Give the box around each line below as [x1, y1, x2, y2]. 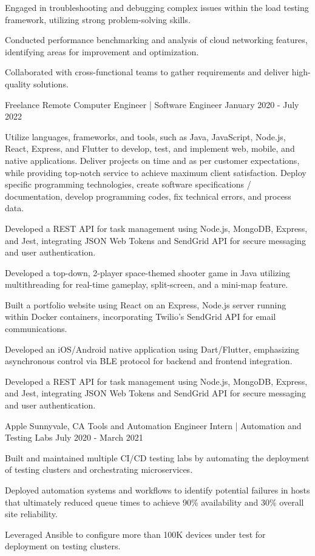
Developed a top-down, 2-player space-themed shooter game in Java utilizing [5, 266, 290, 279]
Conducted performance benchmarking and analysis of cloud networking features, [5, 33, 308, 46]
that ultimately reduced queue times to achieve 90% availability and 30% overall [5, 495, 304, 508]
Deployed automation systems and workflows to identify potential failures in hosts [5, 484, 310, 496]
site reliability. [5, 507, 58, 520]
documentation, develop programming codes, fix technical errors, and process [5, 189, 291, 202]
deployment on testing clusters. [5, 540, 121, 552]
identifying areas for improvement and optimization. [5, 45, 199, 58]
